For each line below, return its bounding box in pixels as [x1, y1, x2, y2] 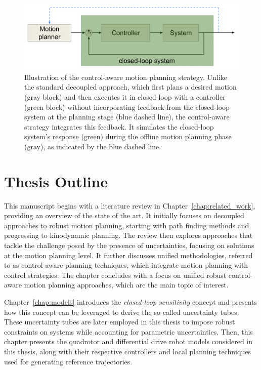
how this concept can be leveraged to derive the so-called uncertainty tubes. [4, 306, 239, 317]
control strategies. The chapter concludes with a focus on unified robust [4, 269, 227, 280]
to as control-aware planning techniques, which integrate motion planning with [4, 260, 248, 270]
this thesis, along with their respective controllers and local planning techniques [4, 346, 251, 356]
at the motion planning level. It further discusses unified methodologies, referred [4, 250, 253, 260]
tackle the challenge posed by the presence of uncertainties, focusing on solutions [4, 239, 254, 250]
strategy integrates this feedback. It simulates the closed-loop [24, 121, 214, 132]
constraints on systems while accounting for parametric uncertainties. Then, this [4, 326, 253, 337]
